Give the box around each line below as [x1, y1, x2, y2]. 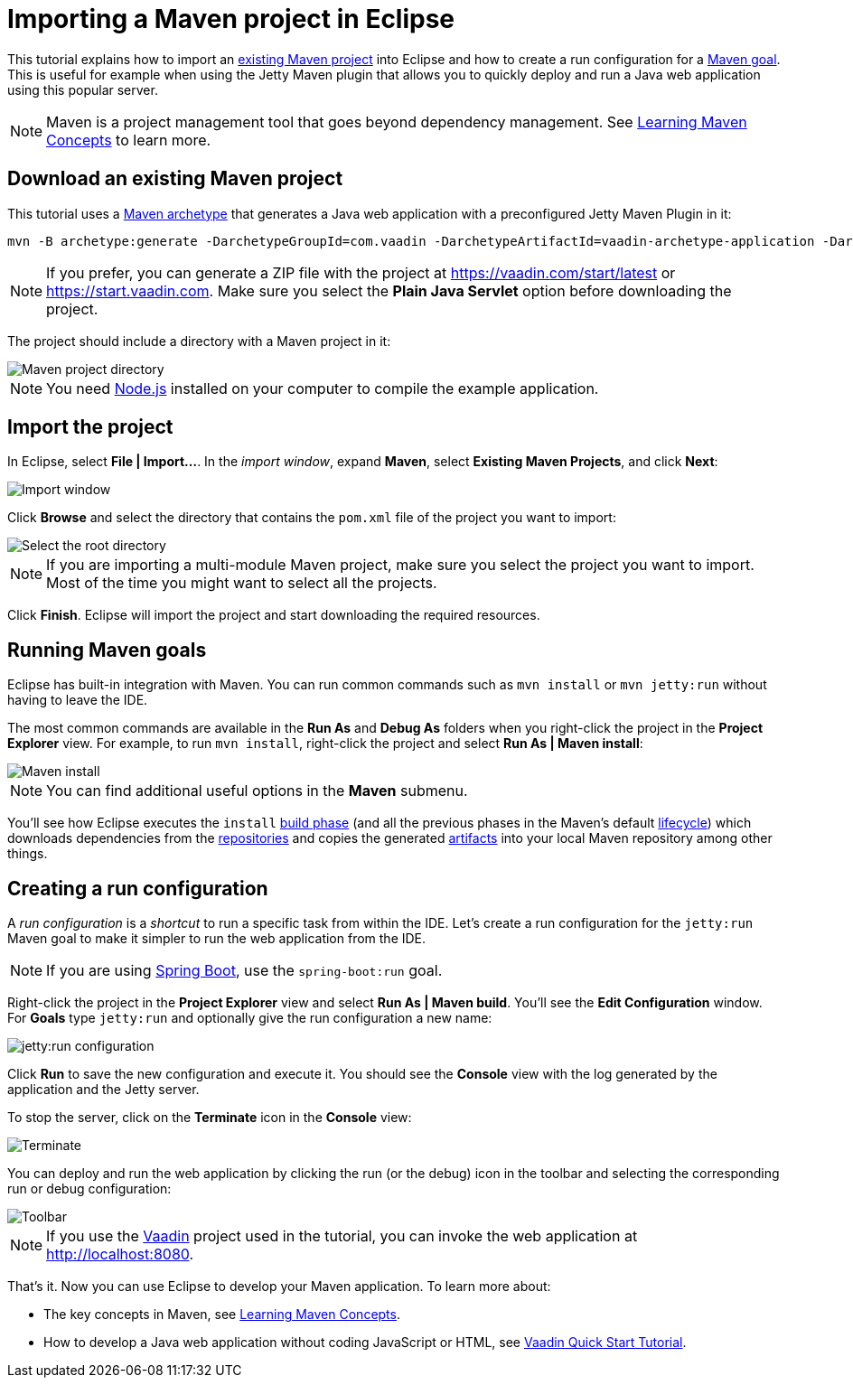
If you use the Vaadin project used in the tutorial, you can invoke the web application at [46, 1227, 638, 1246]
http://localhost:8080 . [46, 1245, 194, 1264]
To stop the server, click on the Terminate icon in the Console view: [7, 1109, 412, 1126]
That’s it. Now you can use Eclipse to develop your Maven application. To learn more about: [7, 1278, 551, 1295]
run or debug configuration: [7, 1181, 172, 1197]
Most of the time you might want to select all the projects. [46, 574, 437, 593]
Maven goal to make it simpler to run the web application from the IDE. [7, 931, 426, 947]
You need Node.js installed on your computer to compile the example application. [46, 379, 599, 398]
